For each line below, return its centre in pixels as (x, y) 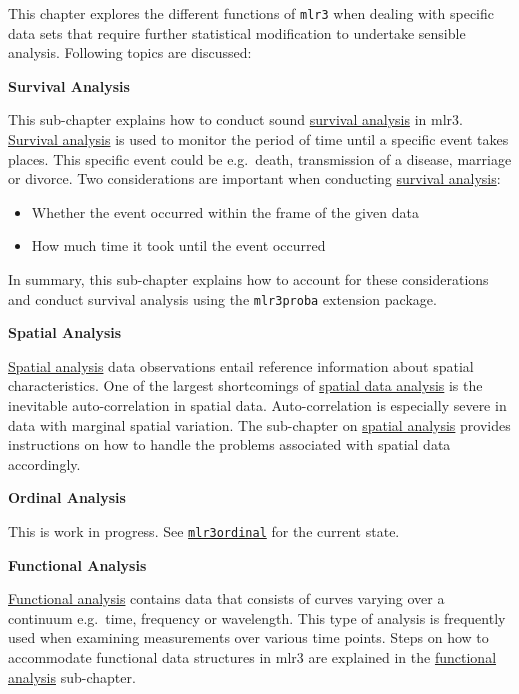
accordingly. (44, 463)
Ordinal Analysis (67, 497)
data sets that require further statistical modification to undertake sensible (237, 32)
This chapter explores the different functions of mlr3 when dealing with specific (251, 13)
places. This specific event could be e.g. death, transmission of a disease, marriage (260, 158)
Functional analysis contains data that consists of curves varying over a (226, 598)
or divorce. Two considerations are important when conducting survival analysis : (254, 178)
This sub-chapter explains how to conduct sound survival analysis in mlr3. (235, 119)
